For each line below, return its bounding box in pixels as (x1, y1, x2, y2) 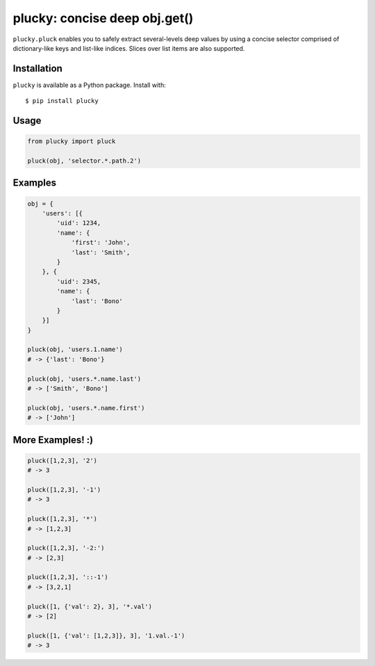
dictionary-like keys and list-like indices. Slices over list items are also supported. (12, 44, 245, 52)
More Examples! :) (12, 434, 94, 446)
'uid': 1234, (56, 219, 101, 227)
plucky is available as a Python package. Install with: (12, 81, 166, 89)
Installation (12, 63, 62, 74)
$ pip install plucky (25, 97, 99, 105)
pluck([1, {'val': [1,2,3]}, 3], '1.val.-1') (27, 631, 185, 640)
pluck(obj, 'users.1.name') (27, 346, 123, 354)
